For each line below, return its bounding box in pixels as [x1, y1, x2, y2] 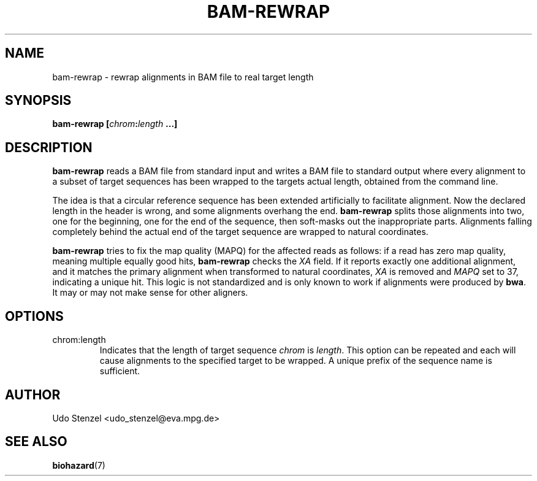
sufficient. [99, 366, 140, 377]
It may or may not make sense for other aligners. [52, 287, 248, 298]
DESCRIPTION [5, 139, 93, 155]
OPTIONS [5, 308, 64, 324]
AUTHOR [5, 387, 61, 402]
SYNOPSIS [5, 93, 72, 109]
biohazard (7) [52, 460, 105, 471]
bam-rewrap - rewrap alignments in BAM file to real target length [52, 71, 314, 82]
